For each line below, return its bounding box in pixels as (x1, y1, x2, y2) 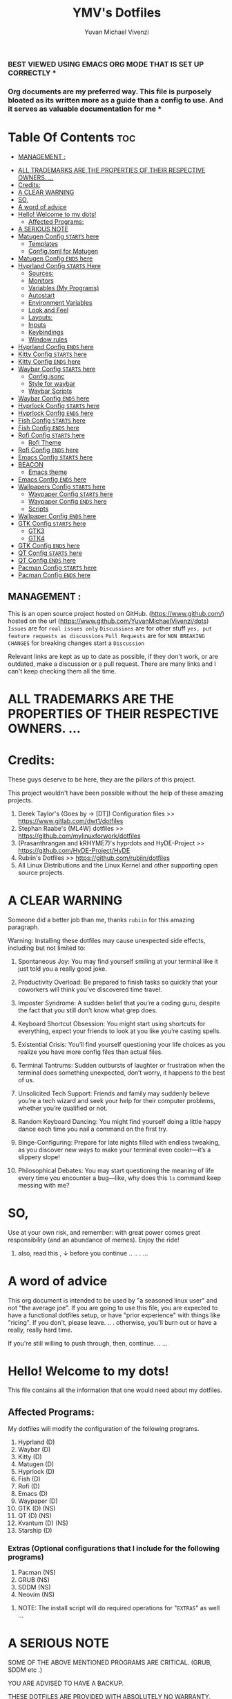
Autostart (28, 291, 55, 299)
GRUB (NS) (17, 1575, 50, 1584)
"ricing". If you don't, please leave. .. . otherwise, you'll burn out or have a (8, 1318, 217, 1326)
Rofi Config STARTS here (17, 431, 86, 439)
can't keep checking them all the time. (8, 667, 117, 675)
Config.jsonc (28, 372, 65, 380)
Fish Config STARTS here (17, 416, 86, 424)
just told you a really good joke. (17, 965, 108, 973)
